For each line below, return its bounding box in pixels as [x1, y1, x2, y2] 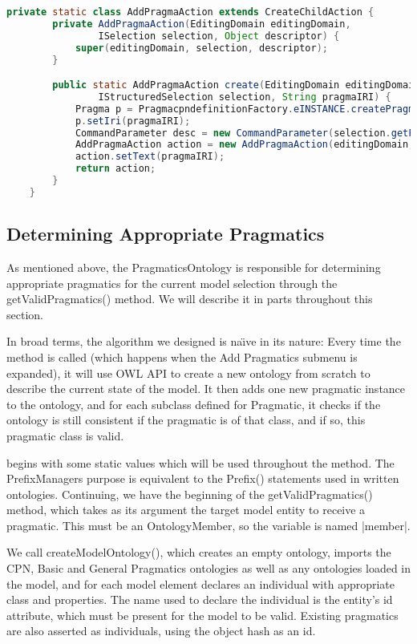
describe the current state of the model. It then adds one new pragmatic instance [6, 380, 406, 397]
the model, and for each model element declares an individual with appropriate [6, 575, 395, 592]
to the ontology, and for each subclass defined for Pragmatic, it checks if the [6, 395, 381, 412]
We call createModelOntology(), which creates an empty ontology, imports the [6, 544, 391, 561]
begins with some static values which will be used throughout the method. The [6, 454, 395, 471]
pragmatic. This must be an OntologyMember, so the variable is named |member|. [6, 516, 411, 533]
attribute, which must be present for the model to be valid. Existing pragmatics [6, 606, 399, 623]
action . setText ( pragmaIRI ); [75, 151, 225, 163]
